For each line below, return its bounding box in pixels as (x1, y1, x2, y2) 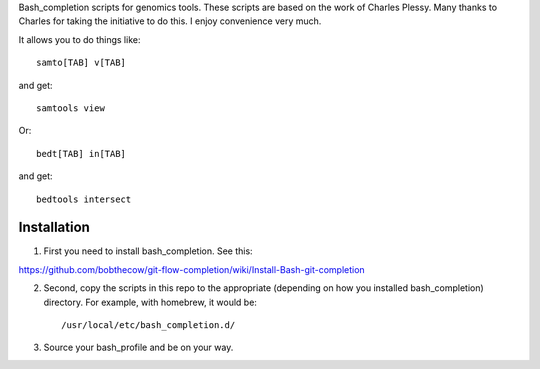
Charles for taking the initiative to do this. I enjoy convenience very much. (18, 15, 322, 27)
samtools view (36, 102, 105, 114)
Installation (18, 219, 90, 236)
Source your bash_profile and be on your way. (43, 341, 234, 354)
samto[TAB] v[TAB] (36, 57, 127, 69)
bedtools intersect (36, 193, 132, 205)
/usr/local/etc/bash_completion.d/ (61, 319, 236, 330)
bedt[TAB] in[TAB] (36, 148, 127, 159)
